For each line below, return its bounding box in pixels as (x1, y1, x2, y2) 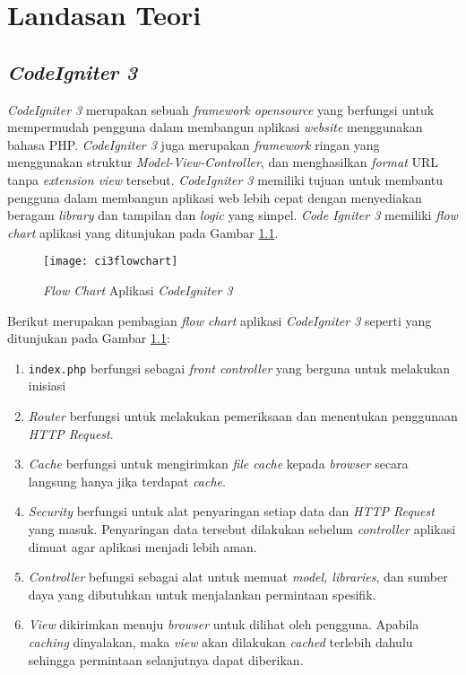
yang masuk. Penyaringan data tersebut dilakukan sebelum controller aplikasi (28, 519, 456, 538)
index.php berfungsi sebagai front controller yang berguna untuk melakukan (28, 358, 451, 377)
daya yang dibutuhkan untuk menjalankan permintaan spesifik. (28, 584, 376, 603)
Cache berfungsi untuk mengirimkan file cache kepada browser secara (28, 454, 409, 473)
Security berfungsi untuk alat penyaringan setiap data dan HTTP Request (28, 502, 435, 521)
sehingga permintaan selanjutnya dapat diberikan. (28, 650, 304, 669)
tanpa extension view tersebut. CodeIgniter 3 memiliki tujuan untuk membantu (7, 170, 444, 188)
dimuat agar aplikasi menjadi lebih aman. (28, 537, 257, 556)
